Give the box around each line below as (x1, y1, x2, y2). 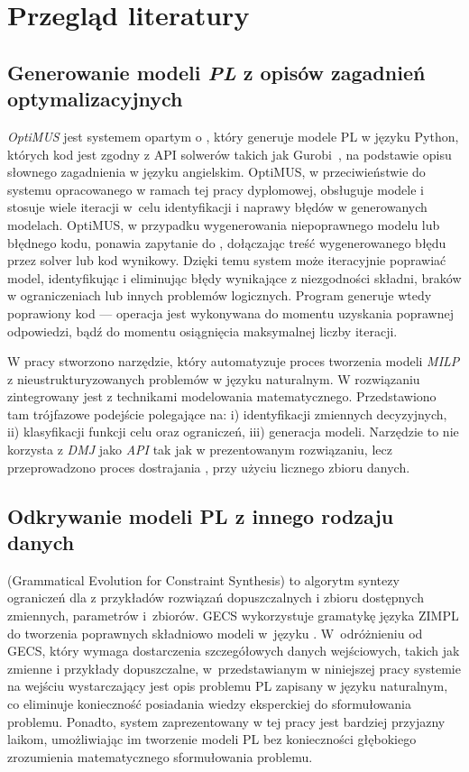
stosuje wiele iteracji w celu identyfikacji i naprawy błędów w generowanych (7, 198, 428, 216)
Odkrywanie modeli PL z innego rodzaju (7, 501, 394, 529)
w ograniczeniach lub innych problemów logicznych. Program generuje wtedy (7, 286, 432, 305)
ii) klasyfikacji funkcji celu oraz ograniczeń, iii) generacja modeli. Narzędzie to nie (7, 422, 459, 441)
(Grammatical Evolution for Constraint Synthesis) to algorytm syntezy (7, 570, 400, 589)
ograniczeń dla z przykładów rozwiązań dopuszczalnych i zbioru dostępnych (7, 588, 424, 607)
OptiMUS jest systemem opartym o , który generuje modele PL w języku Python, (7, 126, 459, 145)
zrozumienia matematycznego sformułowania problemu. (7, 747, 313, 766)
